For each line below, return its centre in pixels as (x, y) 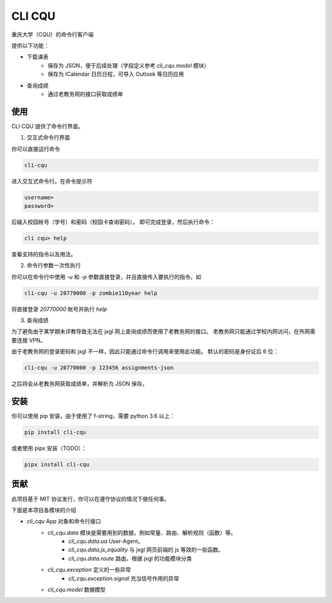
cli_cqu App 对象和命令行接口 (64, 521)
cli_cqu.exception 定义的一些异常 (89, 570)
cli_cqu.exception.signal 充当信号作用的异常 (124, 578)
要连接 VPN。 (29, 340)
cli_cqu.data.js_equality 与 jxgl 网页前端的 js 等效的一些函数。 (146, 550)
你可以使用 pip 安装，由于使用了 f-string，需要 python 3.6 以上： (93, 416)
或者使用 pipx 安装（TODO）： (49, 448)
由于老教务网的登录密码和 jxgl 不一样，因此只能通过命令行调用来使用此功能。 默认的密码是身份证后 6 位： (145, 352)
